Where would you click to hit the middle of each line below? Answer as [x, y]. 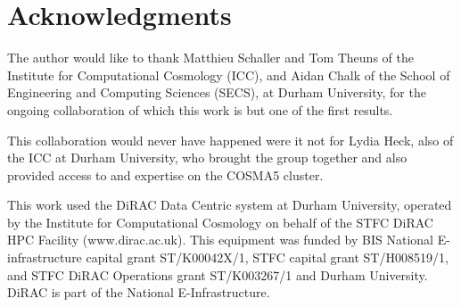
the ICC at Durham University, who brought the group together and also [207, 158]
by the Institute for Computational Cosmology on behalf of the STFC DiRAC [220, 222]
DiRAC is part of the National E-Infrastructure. [139, 292]
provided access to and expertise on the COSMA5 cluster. [165, 174]
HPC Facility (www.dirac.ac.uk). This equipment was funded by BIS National [220, 240]
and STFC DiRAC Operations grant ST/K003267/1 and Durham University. [218, 274]
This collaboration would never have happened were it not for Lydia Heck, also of [230, 140]
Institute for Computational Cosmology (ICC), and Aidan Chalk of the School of [229, 75]
